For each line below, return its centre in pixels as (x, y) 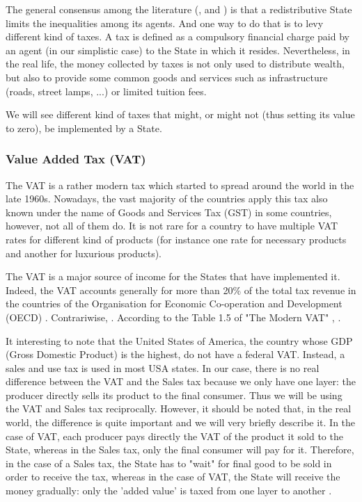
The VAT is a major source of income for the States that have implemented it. (173, 276)
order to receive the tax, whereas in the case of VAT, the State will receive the (173, 477)
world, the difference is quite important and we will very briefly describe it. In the (181, 422)
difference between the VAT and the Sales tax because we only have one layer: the (181, 381)
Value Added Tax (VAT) (76, 159)
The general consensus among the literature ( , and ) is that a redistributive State (179, 9)
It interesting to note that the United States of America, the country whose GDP (179, 340)
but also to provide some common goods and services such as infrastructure (167, 77)
